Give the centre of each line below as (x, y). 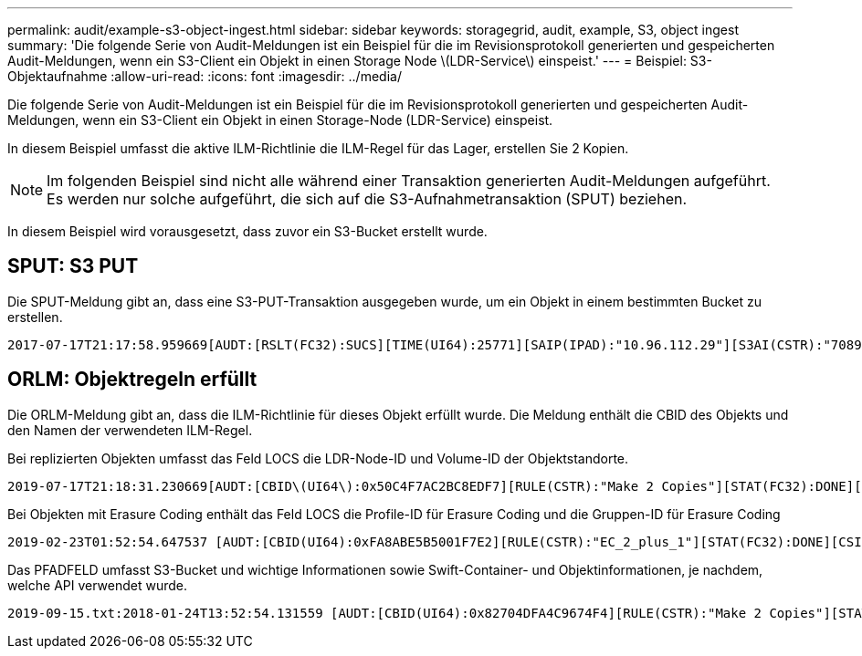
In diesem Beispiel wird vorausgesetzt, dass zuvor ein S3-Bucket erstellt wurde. (247, 231)
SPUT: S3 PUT (73, 266)
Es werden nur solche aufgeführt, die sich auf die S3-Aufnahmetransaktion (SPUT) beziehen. (367, 199)
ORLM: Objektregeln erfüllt (132, 380)
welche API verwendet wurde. (98, 585)
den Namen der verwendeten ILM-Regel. (130, 430)
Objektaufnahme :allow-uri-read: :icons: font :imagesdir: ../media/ (205, 76)
